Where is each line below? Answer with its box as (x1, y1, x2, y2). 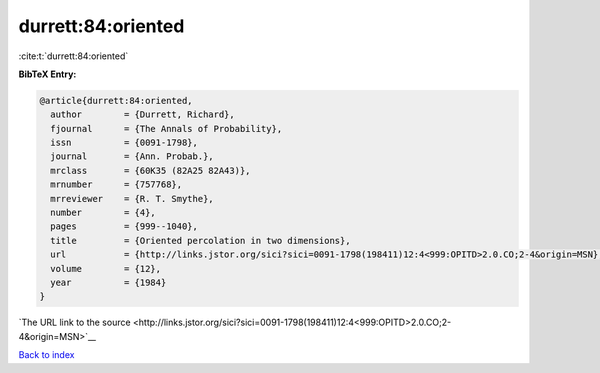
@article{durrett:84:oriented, (39, 95, 194, 106)
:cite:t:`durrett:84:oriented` (18, 50, 129, 62)
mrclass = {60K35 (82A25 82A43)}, (50, 165, 251, 176)
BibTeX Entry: (18, 68, 77, 80)
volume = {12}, (50, 263, 162, 274)
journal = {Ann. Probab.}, (50, 151, 214, 162)
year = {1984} (50, 277, 167, 288)
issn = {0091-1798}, (50, 137, 199, 149)
